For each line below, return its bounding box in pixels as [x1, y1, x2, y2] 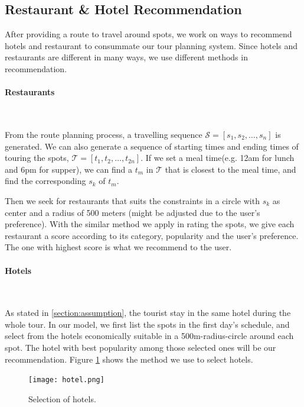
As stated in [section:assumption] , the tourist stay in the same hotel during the [5, 306, 291, 319]
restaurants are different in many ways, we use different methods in [5, 51, 248, 63]
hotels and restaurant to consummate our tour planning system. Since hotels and [5, 39, 298, 51]
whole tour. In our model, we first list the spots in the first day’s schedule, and [5, 318, 290, 330]
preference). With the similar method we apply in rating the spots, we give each [5, 218, 295, 230]
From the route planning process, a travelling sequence [5, 128, 202, 140]
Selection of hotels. [28, 392, 96, 405]
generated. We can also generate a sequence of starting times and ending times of [5, 140, 299, 152]
